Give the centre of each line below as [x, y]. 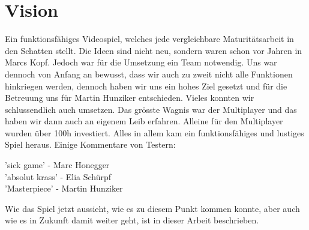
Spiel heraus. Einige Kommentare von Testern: [90, 144]
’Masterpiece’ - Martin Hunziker [64, 188]
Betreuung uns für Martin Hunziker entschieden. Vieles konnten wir [130, 98]
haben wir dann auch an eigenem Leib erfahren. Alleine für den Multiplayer [144, 121]
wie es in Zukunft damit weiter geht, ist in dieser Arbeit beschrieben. [132, 220]
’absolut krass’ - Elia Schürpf [58, 176]
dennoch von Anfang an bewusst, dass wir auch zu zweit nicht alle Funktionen [149, 74]
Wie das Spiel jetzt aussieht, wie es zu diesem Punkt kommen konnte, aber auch [152, 208]
